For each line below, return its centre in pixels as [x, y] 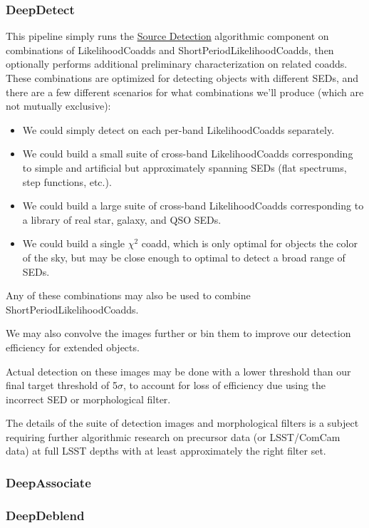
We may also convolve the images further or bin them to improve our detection [178, 333]
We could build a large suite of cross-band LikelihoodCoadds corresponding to [193, 206]
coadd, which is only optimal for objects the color [249, 243]
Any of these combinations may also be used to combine [128, 295]
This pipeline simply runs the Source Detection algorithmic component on [167, 36]
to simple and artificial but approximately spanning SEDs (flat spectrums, [184, 167]
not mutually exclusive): [58, 106]
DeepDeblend [45, 515]
